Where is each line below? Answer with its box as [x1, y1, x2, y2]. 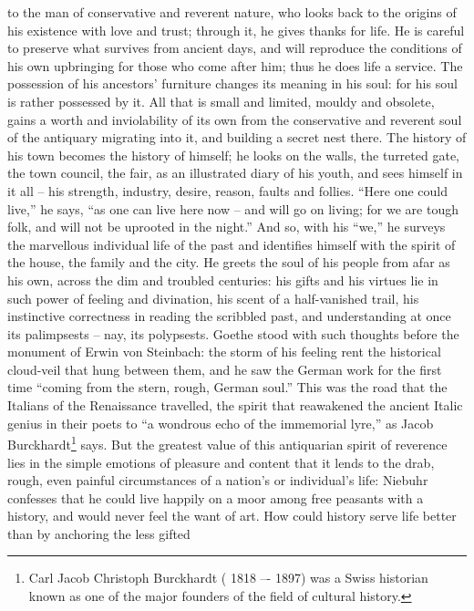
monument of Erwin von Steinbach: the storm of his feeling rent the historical [7, 342, 441, 361]
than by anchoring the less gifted [7, 523, 191, 543]
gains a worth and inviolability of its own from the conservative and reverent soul [7, 109, 462, 129]
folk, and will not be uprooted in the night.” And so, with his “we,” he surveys [7, 217, 446, 236]
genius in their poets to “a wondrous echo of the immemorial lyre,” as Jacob [7, 413, 434, 432]
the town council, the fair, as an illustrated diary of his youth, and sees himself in [7, 163, 463, 182]
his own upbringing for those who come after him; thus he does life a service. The [7, 56, 463, 75]
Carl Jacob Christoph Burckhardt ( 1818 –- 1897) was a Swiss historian [28, 568, 428, 587]
